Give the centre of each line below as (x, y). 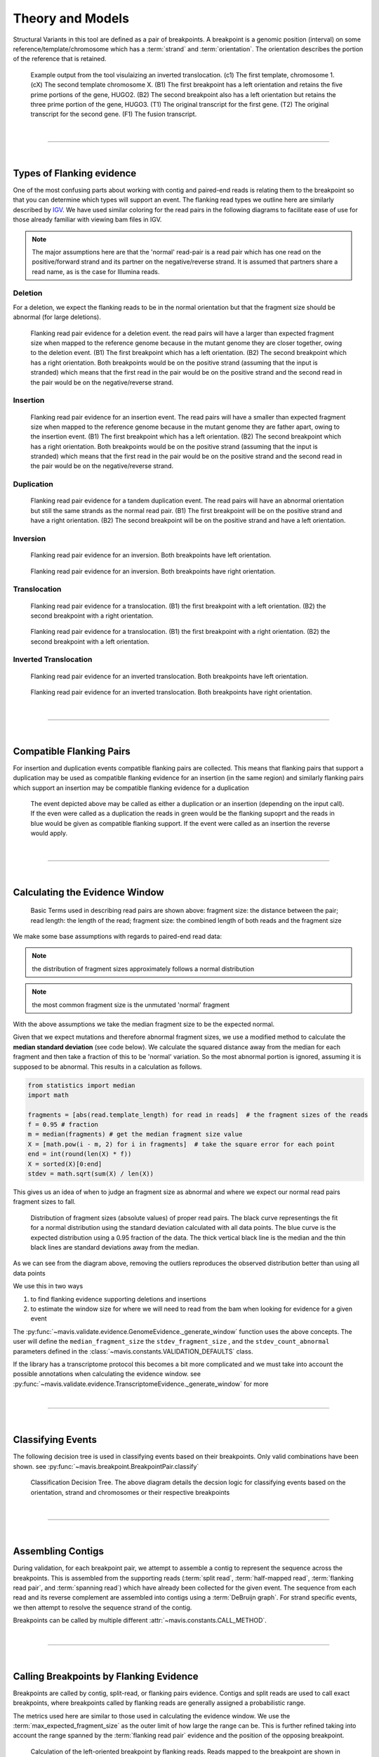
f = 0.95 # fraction (63, 1125)
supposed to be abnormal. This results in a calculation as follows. (108, 1066)
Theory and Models (71, 18)
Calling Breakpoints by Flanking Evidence (106, 1676)
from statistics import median (82, 1085)
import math (48, 1095)
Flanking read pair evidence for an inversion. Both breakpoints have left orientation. (151, 555)
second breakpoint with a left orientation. (90, 641)
